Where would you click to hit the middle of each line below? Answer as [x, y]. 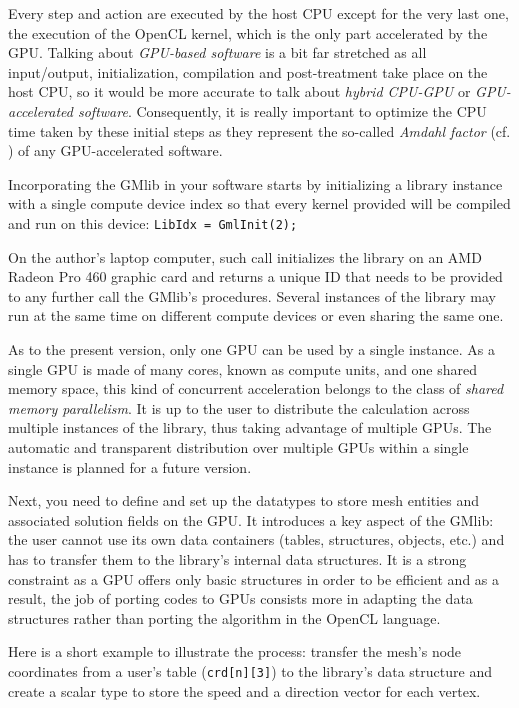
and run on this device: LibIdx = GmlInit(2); [153, 222]
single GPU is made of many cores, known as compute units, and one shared [243, 368]
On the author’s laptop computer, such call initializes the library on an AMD [245, 256]
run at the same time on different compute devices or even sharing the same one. [256, 315]
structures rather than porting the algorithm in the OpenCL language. [224, 617]
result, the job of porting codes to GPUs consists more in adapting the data [240, 598]
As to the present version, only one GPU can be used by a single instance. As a [251, 348]
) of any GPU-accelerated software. [115, 150]
